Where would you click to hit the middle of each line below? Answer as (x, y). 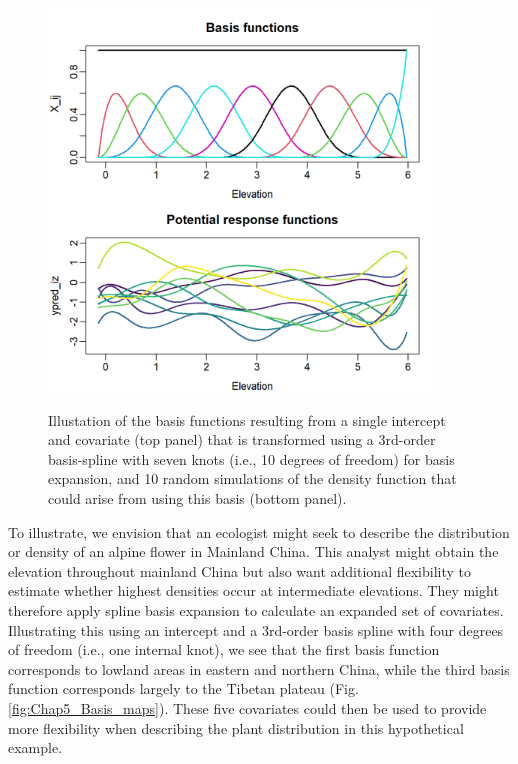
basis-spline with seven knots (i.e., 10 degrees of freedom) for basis (251, 458)
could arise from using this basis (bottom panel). (197, 497)
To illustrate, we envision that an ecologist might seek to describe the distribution (259, 531)
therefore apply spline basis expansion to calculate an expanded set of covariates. (256, 609)
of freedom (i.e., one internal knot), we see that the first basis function (224, 649)
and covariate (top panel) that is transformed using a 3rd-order (242, 439)
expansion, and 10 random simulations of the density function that (252, 478)
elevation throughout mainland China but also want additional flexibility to (239, 570)
